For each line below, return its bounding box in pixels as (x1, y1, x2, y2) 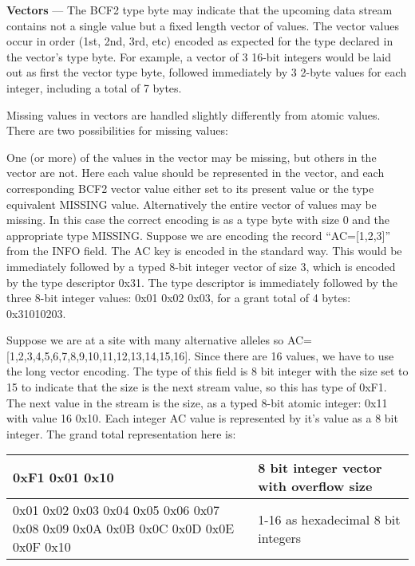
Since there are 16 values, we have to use (194, 347, 394, 364)
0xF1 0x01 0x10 (13, 467, 114, 486)
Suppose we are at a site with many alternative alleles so (6, 332, 284, 348)
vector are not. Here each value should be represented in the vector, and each (6, 164, 385, 181)
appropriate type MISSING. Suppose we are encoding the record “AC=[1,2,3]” (6, 226, 391, 243)
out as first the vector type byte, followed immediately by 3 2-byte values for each (6, 64, 407, 81)
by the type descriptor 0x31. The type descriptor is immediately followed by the (6, 273, 397, 290)
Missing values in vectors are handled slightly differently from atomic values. (6, 106, 381, 123)
